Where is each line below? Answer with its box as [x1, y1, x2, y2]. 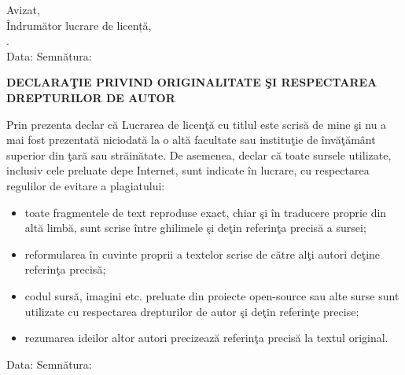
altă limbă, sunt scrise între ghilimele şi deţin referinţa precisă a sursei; [24, 219, 366, 236]
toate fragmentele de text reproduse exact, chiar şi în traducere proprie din [24, 204, 387, 220]
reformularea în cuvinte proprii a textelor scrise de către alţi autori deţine [24, 245, 381, 262]
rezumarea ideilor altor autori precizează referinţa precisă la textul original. [24, 329, 388, 346]
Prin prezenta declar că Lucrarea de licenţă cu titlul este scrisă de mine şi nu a [6, 116, 387, 132]
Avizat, [6, 2, 40, 17]
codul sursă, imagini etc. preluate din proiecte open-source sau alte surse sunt [24, 287, 399, 303]
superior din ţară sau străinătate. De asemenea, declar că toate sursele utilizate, [6, 146, 392, 163]
